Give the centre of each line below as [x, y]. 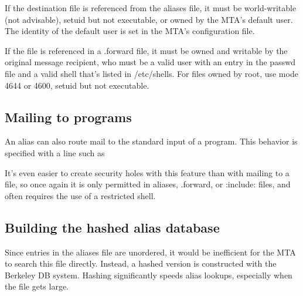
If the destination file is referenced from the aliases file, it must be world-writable [151, 8]
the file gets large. [37, 286]
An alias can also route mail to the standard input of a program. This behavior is [151, 141]
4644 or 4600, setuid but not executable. [77, 85]
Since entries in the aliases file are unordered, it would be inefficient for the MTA [150, 252]
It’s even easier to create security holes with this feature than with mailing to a [147, 172]
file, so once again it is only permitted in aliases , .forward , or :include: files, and [148, 184]
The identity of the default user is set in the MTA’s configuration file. [130, 31]
